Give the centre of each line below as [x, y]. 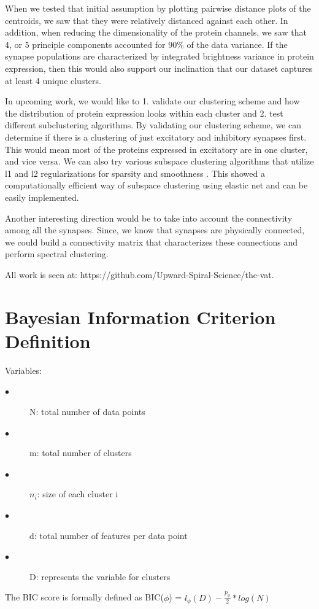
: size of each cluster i [78, 494]
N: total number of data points [87, 411]
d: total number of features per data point [109, 535]
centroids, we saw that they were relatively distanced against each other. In [147, 20]
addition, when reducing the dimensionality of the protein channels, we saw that [156, 32]
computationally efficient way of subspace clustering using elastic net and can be [156, 185]
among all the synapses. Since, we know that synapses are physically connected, [155, 230]
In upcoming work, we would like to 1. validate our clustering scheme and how [152, 101]
